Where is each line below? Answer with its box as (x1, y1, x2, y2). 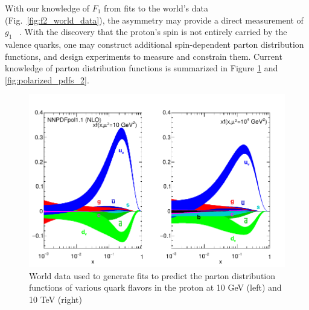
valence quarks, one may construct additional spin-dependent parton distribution (5, 37, 304, 50)
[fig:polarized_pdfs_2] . (5, 73, 89, 86)
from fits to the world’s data (104, 2, 208, 14)
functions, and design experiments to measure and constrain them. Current (5, 50, 282, 62)
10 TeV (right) (29, 292, 82, 305)
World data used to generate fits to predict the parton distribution (29, 269, 276, 282)
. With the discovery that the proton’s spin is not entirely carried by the (19, 25, 287, 38)
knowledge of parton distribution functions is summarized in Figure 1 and (5, 62, 278, 74)
